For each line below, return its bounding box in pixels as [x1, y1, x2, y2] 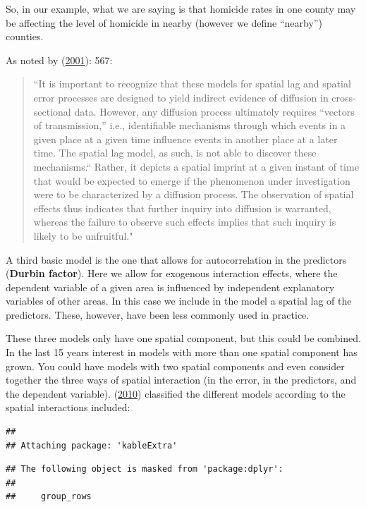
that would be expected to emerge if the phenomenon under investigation [33, 173, 350, 188]
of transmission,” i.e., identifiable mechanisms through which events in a [33, 118, 346, 133]
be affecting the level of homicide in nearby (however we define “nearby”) [6, 15, 322, 30]
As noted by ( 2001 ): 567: [6, 52, 113, 67]
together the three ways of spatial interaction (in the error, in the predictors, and [6, 372, 357, 387]
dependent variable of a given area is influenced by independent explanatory [6, 279, 335, 294]
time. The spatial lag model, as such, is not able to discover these [33, 145, 317, 160]
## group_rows [6, 491, 92, 502]
